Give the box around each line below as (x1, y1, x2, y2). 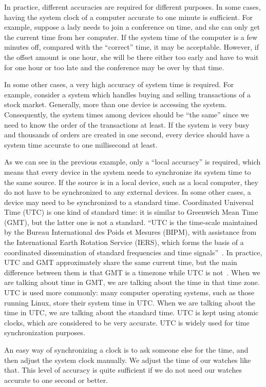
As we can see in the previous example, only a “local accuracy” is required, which (4, 156, 261, 167)
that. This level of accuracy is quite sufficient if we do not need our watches (4, 364, 242, 375)
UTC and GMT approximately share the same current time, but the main (4, 257, 237, 268)
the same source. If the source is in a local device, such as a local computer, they (4, 176, 258, 187)
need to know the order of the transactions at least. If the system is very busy (4, 119, 250, 130)
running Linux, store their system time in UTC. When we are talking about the (4, 297, 256, 308)
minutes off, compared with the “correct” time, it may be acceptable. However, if (4, 42, 259, 52)
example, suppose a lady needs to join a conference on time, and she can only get (4, 22, 260, 32)
